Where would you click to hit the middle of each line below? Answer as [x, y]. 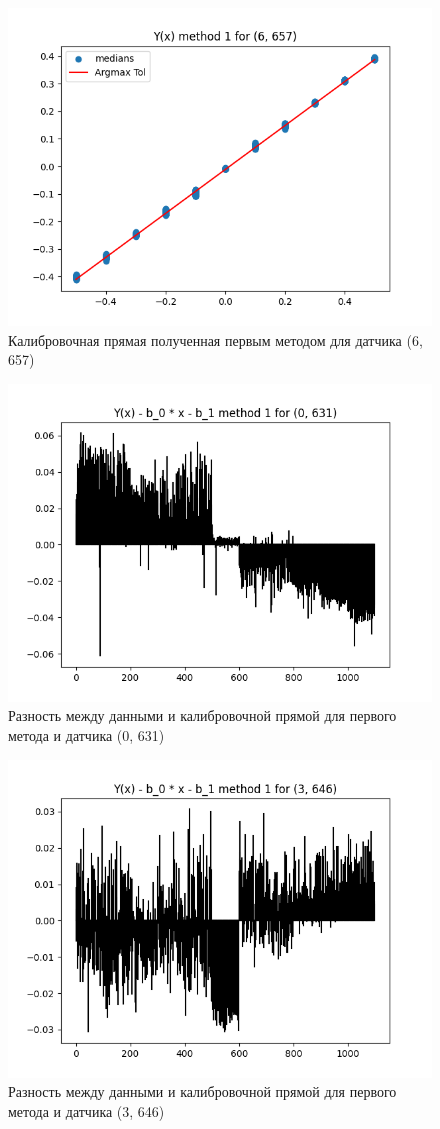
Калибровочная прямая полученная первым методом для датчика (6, [215, 339]
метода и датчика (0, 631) [86, 734]
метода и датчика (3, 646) [86, 1110]
